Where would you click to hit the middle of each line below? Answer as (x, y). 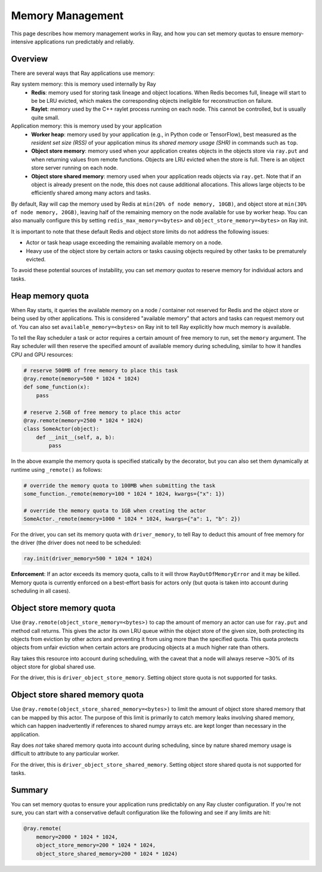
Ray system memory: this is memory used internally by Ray (83, 84)
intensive (22, 41)
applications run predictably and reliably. (85, 41)
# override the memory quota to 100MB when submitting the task (120, 485)
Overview (30, 59)
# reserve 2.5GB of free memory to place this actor (102, 412)
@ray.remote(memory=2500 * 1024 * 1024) (83, 421)
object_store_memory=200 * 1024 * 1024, (96, 845)
